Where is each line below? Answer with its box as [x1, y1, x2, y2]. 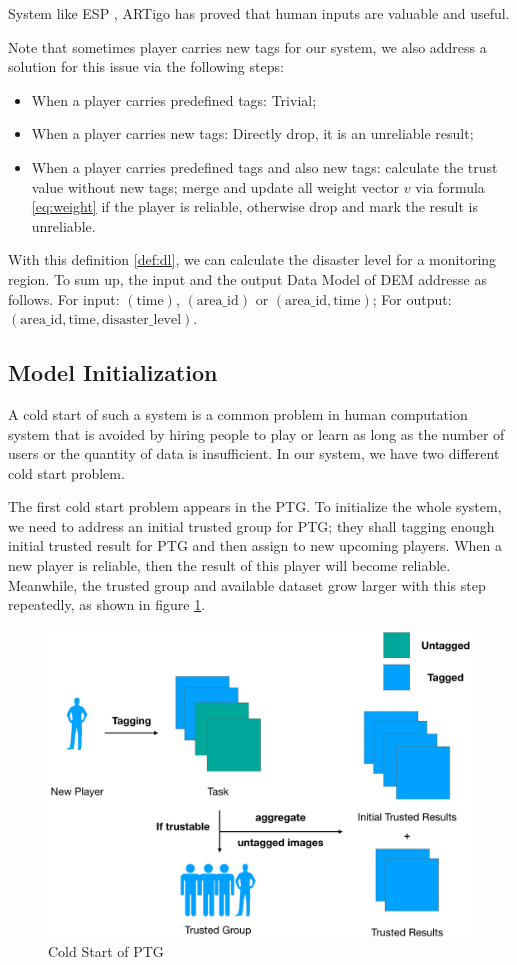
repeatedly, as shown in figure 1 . [8, 594, 206, 615]
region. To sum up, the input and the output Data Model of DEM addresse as [8, 268, 487, 289]
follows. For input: [8, 288, 120, 309]
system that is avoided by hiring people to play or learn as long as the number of [8, 423, 505, 444]
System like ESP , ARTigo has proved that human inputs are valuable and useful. [8, 3, 510, 23]
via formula [415, 176, 485, 197]
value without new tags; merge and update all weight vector [31, 176, 400, 197]
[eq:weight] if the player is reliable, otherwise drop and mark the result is [31, 196, 479, 217]
